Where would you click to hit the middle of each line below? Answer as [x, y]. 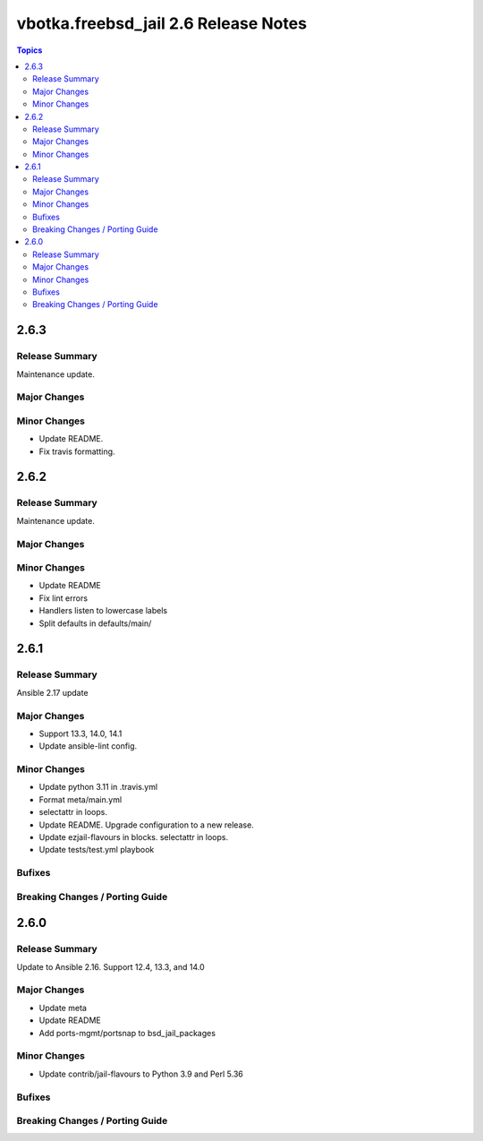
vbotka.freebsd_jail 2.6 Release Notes [162, 23]
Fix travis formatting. [77, 451]
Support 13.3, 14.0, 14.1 [80, 733]
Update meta [63, 1008]
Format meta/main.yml [80, 799]
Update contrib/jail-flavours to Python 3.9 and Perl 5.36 [141, 1074]
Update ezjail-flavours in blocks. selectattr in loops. [133, 837]
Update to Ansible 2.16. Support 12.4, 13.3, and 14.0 [110, 966]
